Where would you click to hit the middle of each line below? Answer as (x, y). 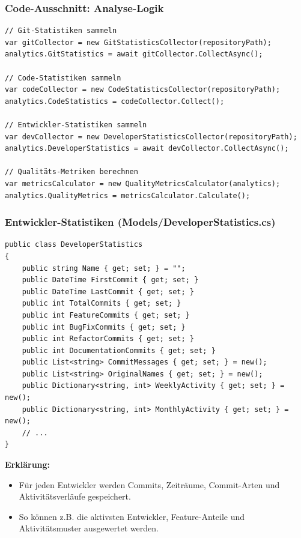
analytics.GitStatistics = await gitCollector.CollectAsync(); (134, 54)
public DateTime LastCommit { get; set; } (108, 292)
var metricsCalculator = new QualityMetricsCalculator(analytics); (143, 183)
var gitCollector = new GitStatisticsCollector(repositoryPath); (138, 42)
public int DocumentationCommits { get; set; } (119, 350)
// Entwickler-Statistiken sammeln (76, 125)
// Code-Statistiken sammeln (63, 78)
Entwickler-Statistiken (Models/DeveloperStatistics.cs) (140, 222)
